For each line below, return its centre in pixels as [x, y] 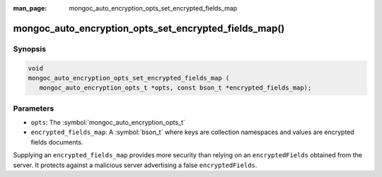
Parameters [34, 108]
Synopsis [29, 49]
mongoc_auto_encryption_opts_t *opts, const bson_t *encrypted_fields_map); [175, 88]
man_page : [30, 8]
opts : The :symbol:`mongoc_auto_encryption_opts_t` [108, 123]
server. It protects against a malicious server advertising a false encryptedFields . [135, 165]
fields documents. [57, 142]
